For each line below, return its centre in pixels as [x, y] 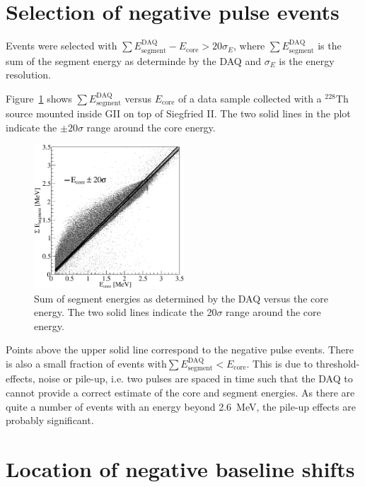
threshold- [338, 364]
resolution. [28, 75]
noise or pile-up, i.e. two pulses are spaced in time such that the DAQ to [196, 379]
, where [249, 46]
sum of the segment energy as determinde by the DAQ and [133, 60]
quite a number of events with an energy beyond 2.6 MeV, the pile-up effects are [181, 406]
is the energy [307, 60]
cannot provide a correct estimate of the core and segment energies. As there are [180, 393]
